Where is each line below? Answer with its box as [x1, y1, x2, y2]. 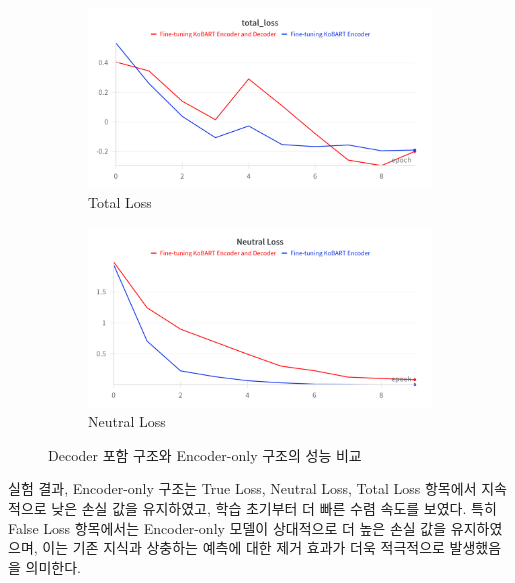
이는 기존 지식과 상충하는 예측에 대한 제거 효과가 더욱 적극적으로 [42, 537, 445, 558]
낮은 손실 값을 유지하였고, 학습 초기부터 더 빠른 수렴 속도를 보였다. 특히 [51, 498, 497, 519]
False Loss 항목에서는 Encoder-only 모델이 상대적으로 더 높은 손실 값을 [8, 517, 447, 538]
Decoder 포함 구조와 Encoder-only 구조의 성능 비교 [48, 444, 362, 465]
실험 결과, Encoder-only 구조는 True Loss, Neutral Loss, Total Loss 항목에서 [8, 478, 477, 499]
